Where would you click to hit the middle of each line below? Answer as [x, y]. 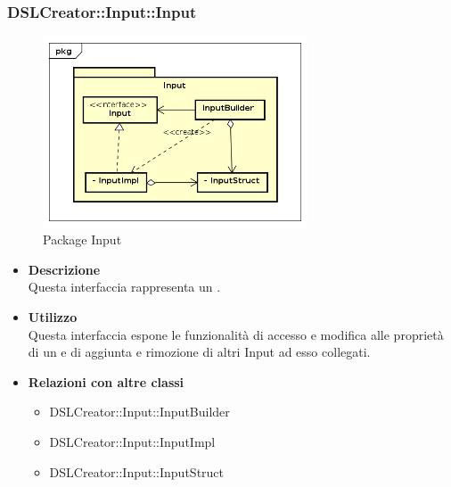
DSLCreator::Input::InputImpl [132, 442]
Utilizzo [53, 317]
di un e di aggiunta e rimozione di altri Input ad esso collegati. [199, 352]
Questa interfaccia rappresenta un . [124, 287]
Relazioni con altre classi [106, 381]
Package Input [82, 239]
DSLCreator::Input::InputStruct [137, 471]
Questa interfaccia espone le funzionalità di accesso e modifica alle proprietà [236, 334]
